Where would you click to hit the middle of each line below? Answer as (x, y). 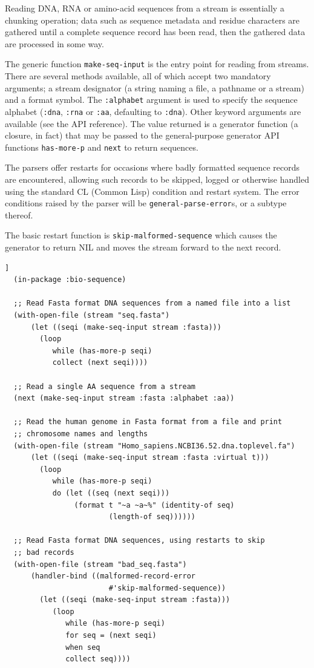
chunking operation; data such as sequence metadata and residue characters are (152, 20)
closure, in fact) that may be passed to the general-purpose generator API (142, 135)
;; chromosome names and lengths (81, 434)
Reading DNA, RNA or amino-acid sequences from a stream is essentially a (145, 8)
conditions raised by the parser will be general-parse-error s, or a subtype (146, 203)
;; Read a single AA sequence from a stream (104, 386)
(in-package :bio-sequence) (70, 280)
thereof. (19, 214)
